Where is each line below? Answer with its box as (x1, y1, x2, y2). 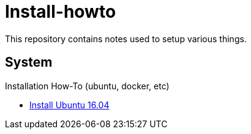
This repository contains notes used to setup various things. (5, 33, 247, 44)
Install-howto (5, 1, 116, 22)
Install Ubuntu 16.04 (29, 99, 110, 110)
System (5, 54, 53, 70)
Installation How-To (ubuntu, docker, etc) (5, 80, 170, 91)
